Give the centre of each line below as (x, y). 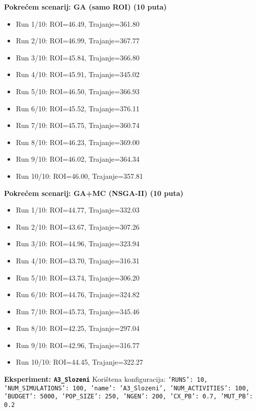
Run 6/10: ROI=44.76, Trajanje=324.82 (78, 294)
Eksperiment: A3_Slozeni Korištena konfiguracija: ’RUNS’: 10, (106, 379)
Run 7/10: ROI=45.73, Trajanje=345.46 (78, 311)
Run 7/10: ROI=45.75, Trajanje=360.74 (78, 125)
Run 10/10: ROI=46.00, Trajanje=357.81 (79, 176)
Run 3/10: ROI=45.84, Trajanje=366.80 (78, 57)
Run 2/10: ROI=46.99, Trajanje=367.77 (78, 41)
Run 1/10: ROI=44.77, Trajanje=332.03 (78, 210)
